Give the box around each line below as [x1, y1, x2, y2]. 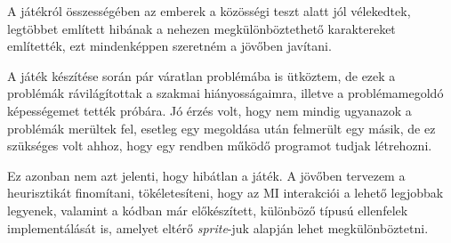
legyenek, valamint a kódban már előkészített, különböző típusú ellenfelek [7, 200, 408, 219]
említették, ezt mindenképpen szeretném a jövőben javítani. [7, 36, 332, 55]
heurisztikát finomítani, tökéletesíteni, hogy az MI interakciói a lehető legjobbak [7, 183, 444, 202]
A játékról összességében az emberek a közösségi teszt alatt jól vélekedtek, [7, 2, 411, 20]
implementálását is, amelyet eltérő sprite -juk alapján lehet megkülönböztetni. [7, 218, 429, 237]
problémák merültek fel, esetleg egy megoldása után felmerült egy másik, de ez [7, 118, 436, 137]
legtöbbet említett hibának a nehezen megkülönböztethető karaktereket [7, 19, 396, 37]
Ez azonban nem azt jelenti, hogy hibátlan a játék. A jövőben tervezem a [7, 166, 406, 184]
